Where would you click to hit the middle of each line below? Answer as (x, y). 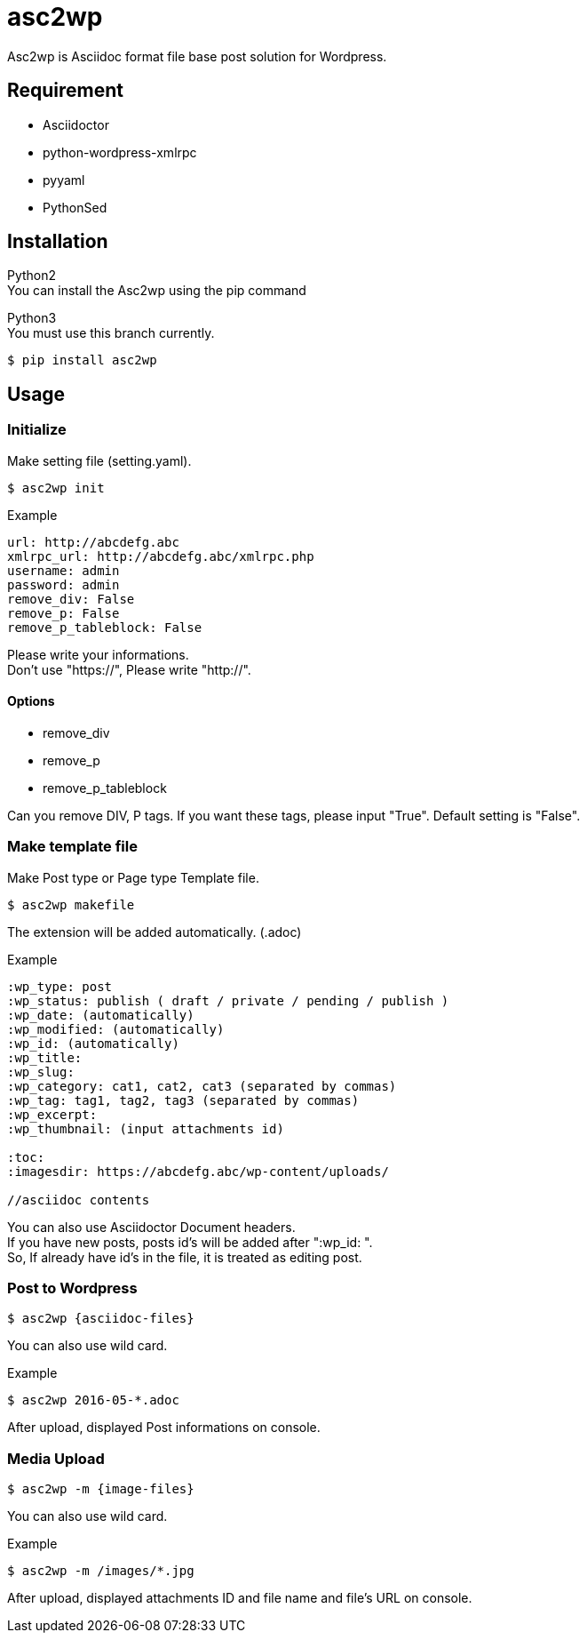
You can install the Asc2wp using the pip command (157, 291)
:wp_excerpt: (52, 1114)
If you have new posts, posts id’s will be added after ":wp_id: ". (190, 1242)
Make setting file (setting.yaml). (99, 460)
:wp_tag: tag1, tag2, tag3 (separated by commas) (183, 1100)
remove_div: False (71, 599)
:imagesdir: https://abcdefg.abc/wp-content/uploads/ (198, 1171)
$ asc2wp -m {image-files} (101, 1489)
